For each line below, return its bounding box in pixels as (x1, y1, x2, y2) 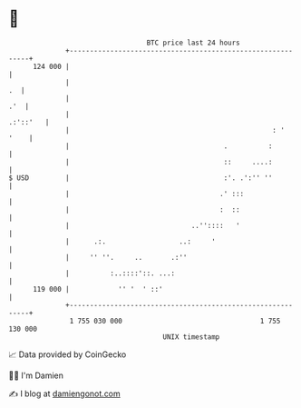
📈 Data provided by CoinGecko (8, 349, 127, 360)
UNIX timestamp (162, 332, 220, 342)
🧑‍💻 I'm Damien (8, 370, 64, 381)
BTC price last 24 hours (146, 38, 241, 47)
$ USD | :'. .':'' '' (8, 173, 273, 183)
